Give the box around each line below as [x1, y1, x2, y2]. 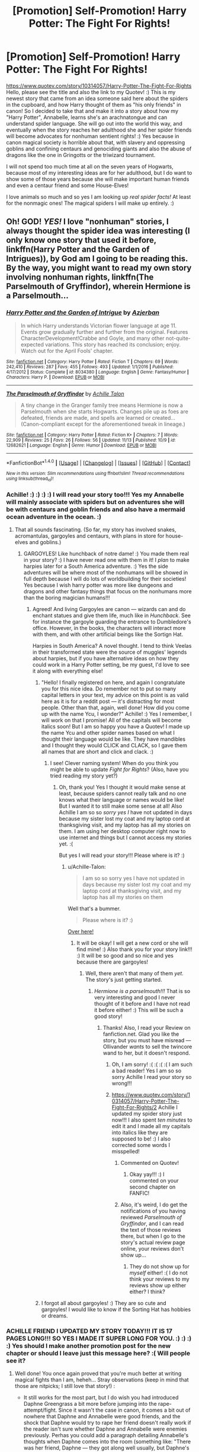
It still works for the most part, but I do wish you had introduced [23, 1394, 179, 1401]
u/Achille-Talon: [68, 863, 106, 870]
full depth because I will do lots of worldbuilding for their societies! [23, 575, 187, 582]
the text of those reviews [120, 1226, 182, 1233]
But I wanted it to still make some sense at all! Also [59, 802, 182, 809]
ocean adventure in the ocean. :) [6, 512, 102, 521]
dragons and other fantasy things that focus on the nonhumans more [23, 587, 192, 595]
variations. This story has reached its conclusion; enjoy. [45, 340, 181, 348]
